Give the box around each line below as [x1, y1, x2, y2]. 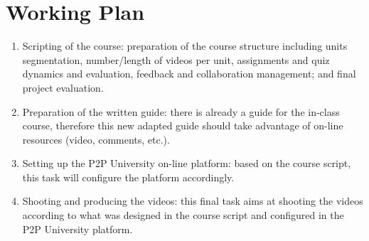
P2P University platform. [22, 221, 133, 236]
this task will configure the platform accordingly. [22, 169, 235, 184]
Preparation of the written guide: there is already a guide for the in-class [22, 104, 340, 119]
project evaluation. [22, 80, 104, 95]
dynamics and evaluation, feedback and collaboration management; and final [22, 66, 356, 81]
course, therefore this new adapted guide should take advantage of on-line [22, 118, 343, 133]
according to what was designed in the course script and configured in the [22, 208, 344, 223]
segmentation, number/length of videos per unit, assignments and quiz [22, 52, 330, 67]
